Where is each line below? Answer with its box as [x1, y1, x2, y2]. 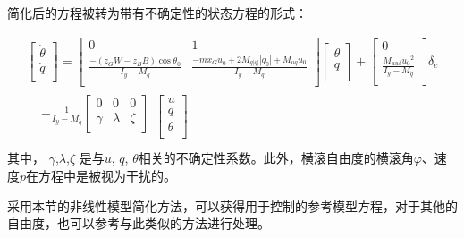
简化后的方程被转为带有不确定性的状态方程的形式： [7, 4, 308, 21]
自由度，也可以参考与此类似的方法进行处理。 [7, 214, 270, 233]
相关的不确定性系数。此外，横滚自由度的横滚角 [138, 149, 414, 167]
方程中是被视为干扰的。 [38, 166, 177, 184]
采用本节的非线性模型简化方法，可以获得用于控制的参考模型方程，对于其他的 [7, 196, 458, 215]
